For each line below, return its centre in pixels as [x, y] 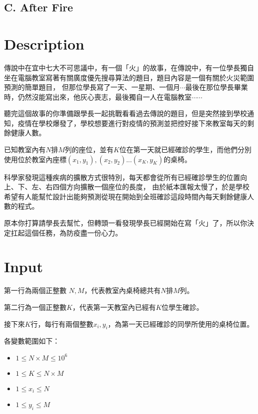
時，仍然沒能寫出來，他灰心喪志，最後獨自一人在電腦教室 [98, 96]
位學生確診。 [182, 307]
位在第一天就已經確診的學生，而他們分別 [185, 149]
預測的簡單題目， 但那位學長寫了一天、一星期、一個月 [92, 87]
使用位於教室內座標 [35, 159]
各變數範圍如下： [32, 341]
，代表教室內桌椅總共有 [122, 290]
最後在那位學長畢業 [217, 87]
